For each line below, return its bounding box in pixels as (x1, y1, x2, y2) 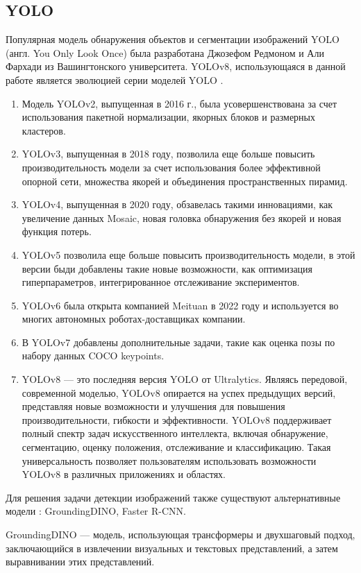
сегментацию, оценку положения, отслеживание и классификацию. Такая (22, 440, 331, 454)
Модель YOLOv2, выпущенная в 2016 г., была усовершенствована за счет (22, 96, 337, 110)
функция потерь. (22, 224, 92, 239)
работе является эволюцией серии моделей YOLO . (6, 72, 224, 87)
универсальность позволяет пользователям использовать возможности (22, 453, 317, 468)
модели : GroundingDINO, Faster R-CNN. (6, 504, 186, 518)
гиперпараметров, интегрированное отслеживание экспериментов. (22, 275, 300, 289)
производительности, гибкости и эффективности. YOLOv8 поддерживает (22, 412, 332, 427)
